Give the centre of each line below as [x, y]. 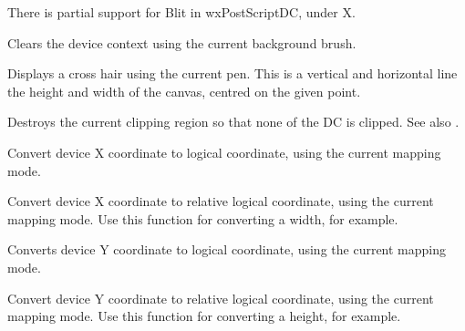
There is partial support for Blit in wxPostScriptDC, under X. [181, 12]
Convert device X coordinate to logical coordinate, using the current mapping [224, 152]
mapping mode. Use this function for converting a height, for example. [204, 316]
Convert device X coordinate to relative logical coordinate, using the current [221, 201]
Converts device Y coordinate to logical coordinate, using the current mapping [227, 249]
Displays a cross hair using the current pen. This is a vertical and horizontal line [232, 73]
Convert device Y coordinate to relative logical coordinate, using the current [221, 298]
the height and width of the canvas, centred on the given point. [184, 91]
